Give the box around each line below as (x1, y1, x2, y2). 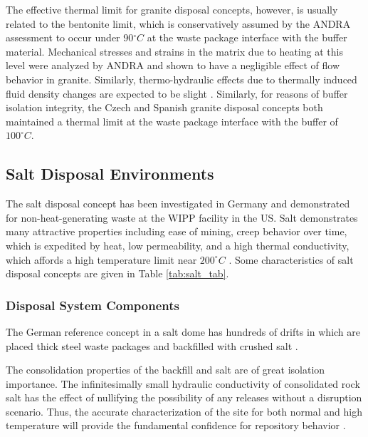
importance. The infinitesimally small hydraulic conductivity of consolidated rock (6, 376, 360, 391)
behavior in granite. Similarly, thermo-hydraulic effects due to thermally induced (6, 71, 357, 86)
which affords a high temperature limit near (6, 252, 197, 267)
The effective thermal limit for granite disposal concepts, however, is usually (6, 2, 338, 16)
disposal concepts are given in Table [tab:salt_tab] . (6, 266, 229, 281)
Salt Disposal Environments (6, 163, 214, 185)
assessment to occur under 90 (6, 30, 134, 45)
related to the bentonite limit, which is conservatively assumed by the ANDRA (6, 16, 351, 31)
